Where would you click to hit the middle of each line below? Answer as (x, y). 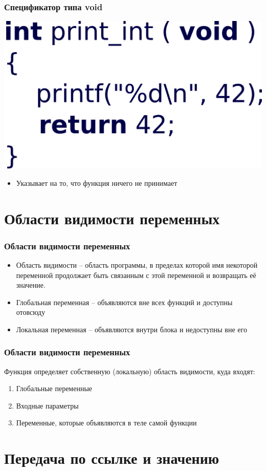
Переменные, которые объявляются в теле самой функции (106, 423)
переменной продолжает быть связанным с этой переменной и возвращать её (136, 275)
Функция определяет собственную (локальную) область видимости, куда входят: (130, 371)
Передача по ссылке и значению (112, 458)
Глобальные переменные (54, 388)
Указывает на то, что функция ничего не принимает (97, 183)
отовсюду (31, 312)
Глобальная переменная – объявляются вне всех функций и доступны (124, 302)
